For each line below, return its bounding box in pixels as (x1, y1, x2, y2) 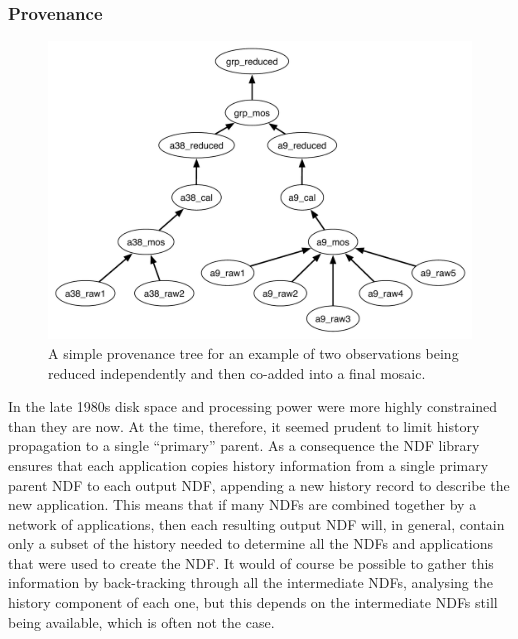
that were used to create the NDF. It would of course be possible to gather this (8, 552, 494, 573)
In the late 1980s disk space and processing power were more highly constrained (8, 396, 498, 417)
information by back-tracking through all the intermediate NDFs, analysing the (8, 572, 493, 593)
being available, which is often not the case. (8, 611, 275, 632)
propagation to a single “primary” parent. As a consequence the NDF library (8, 435, 480, 456)
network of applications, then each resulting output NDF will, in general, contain (8, 513, 505, 534)
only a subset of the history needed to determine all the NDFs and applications (8, 533, 494, 554)
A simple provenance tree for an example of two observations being (48, 342, 459, 363)
